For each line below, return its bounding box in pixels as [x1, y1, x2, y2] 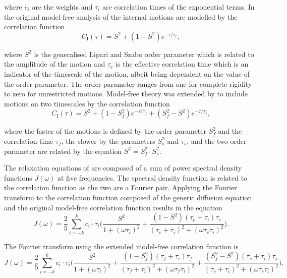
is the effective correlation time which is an [116, 59, 249, 69]
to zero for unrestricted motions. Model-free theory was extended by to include [4, 88, 248, 99]
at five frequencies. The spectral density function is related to [58, 172, 248, 183]
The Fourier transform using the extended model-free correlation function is [4, 241, 239, 251]
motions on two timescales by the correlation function [4, 98, 170, 108]
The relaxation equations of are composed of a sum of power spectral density [4, 162, 242, 173]
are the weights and [32, 2, 93, 12]
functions [4, 172, 32, 183]
